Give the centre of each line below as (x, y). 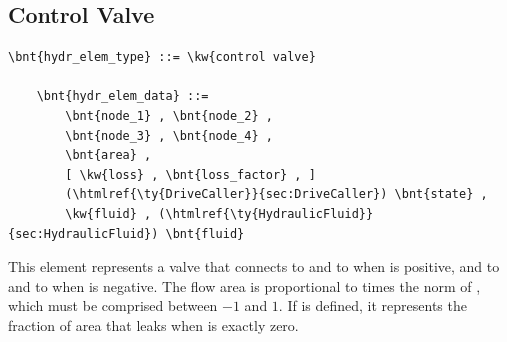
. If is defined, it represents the (372, 305)
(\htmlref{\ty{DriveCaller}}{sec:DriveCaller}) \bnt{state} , (276, 194)
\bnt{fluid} (205, 233)
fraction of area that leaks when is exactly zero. (153, 324)
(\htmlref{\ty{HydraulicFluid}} (266, 213)
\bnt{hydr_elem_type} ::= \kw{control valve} (162, 57)
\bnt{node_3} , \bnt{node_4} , (169, 135)
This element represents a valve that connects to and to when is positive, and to (254, 266)
